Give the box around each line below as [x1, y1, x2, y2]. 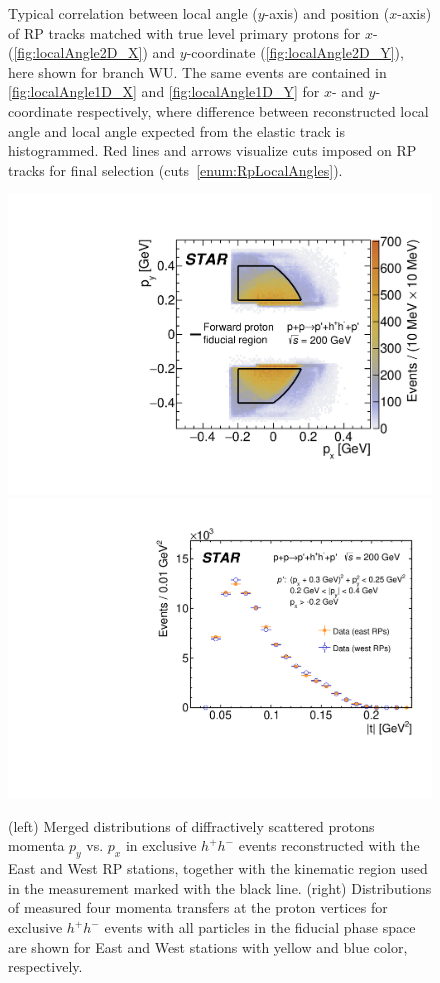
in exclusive [125, 835, 197, 856]
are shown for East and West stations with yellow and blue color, [8, 936, 408, 957]
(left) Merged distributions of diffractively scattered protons [8, 815, 375, 836]
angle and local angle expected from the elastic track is [8, 120, 345, 141]
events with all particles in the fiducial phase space [104, 917, 416, 938]
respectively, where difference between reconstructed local [76, 100, 429, 121]
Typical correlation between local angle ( [8, 3, 258, 23]
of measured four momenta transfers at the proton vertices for [8, 897, 388, 918]
